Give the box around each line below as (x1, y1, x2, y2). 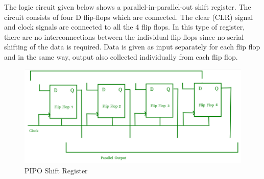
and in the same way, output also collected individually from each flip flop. (4, 51, 238, 62)
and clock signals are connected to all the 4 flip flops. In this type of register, (4, 21, 245, 32)
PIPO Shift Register (25, 165, 88, 175)
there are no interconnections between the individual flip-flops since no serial (4, 31, 244, 42)
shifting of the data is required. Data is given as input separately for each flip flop (4, 41, 260, 52)
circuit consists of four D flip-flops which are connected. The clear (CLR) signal (4, 11, 253, 22)
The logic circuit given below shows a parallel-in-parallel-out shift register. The (4, 2, 251, 12)
